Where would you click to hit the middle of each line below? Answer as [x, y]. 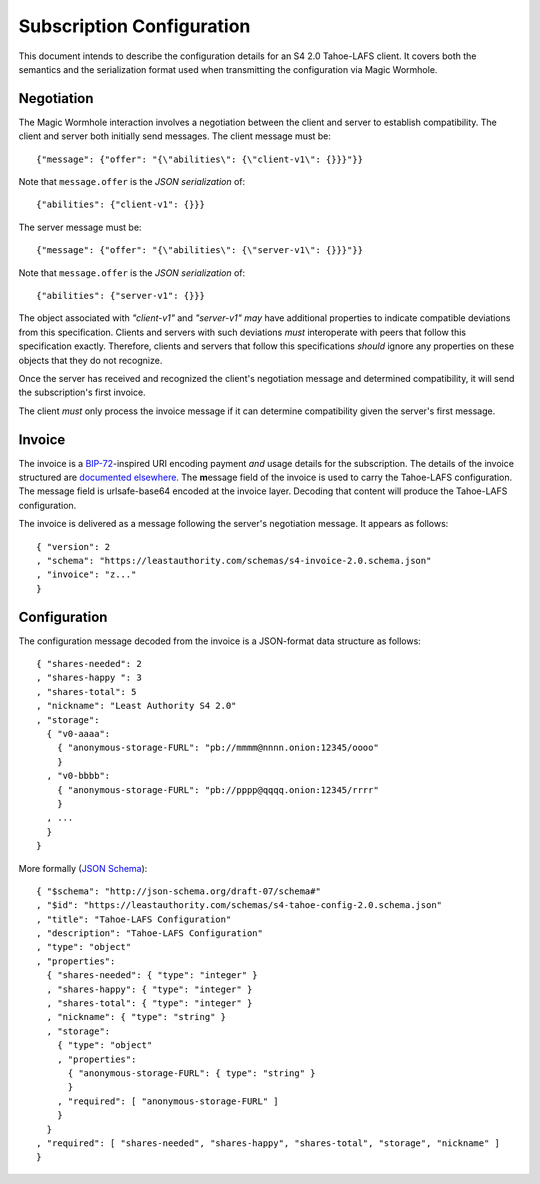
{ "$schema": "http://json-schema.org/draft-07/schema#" [179, 891]
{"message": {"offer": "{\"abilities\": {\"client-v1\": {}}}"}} [200, 159]
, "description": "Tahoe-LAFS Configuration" [150, 933]
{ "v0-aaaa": [78, 733]
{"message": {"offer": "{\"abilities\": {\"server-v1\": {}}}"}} [200, 250]
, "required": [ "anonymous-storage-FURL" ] [167, 1101]
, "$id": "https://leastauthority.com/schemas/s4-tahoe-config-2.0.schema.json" [239, 905]
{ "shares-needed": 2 [89, 664]
